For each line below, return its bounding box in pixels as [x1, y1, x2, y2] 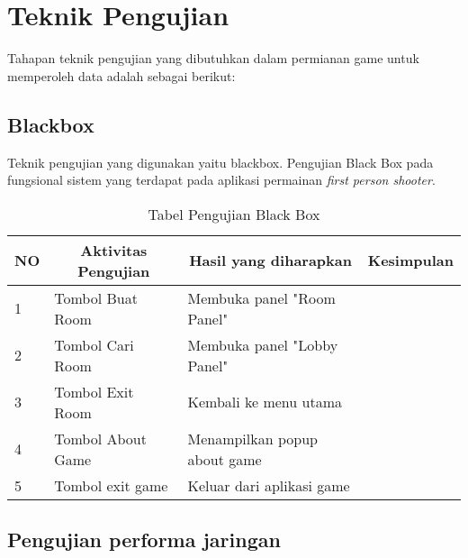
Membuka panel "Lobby [187, 334, 338, 355]
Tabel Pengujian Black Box [148, 203, 320, 224]
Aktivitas [80, 239, 148, 261]
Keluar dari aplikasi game [187, 474, 350, 496]
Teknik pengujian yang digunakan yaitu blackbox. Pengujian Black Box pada [7, 152, 434, 171]
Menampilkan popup [187, 427, 318, 449]
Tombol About [54, 427, 147, 449]
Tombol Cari [54, 334, 134, 355]
